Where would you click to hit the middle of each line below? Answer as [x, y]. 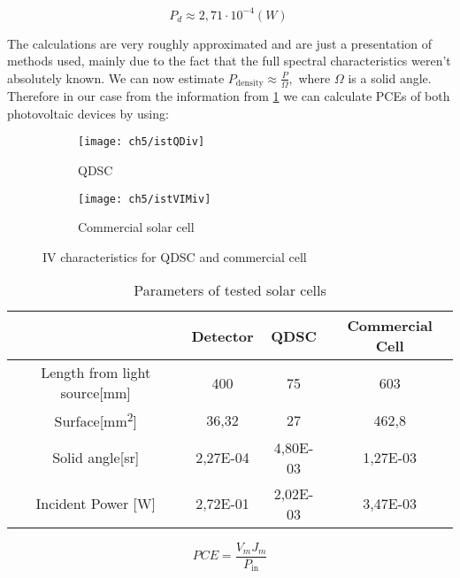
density [249, 84]
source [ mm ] [96, 393]
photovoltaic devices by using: [88, 113]
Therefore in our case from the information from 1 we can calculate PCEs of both [229, 96]
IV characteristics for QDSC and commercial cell [175, 256]
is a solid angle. [390, 77]
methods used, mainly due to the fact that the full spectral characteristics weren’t [229, 61]
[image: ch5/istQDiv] [142, 142]
